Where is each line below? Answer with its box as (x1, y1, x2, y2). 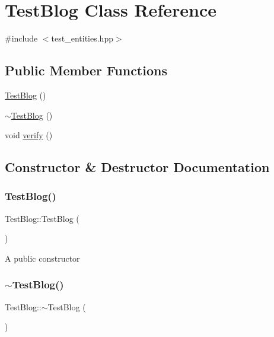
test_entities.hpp (51, 32, 113, 44)
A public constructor (5, 252, 80, 264)
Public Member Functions (5, 61, 167, 80)
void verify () (5, 129, 53, 141)
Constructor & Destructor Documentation (5, 158, 270, 176)
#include (5, 32, 38, 44)
